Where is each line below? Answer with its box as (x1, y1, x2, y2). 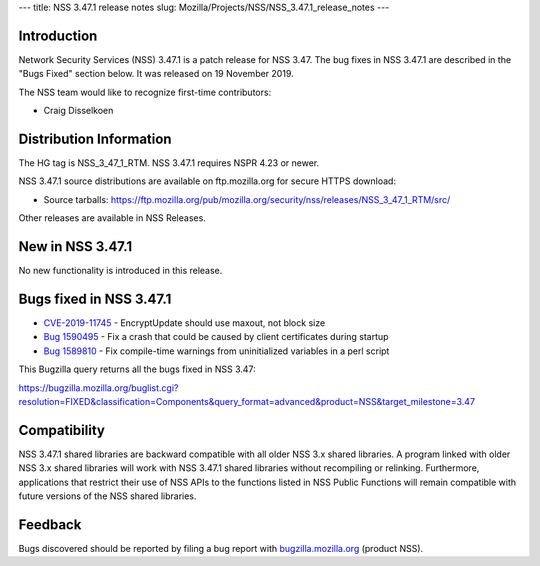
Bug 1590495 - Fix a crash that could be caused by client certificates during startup (43, 331, 389, 343)
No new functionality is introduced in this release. (18, 265, 223, 277)
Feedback (18, 516, 82, 533)
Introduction (18, 27, 98, 44)
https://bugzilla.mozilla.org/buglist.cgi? (18, 381, 179, 394)
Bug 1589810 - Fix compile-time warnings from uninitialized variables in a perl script (43, 345, 390, 357)
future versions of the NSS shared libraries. (18, 490, 197, 502)
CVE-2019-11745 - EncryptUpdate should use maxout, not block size (43, 316, 326, 329)
